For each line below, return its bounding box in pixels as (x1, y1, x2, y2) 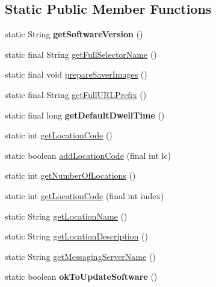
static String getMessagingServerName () (5, 250, 156, 262)
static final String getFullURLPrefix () (5, 88, 147, 100)
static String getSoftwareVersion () (5, 28, 143, 40)
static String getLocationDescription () (5, 230, 148, 242)
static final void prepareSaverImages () (5, 68, 147, 81)
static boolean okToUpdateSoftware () (5, 270, 158, 283)
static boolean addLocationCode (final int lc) (5, 149, 171, 161)
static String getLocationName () (5, 209, 128, 222)
